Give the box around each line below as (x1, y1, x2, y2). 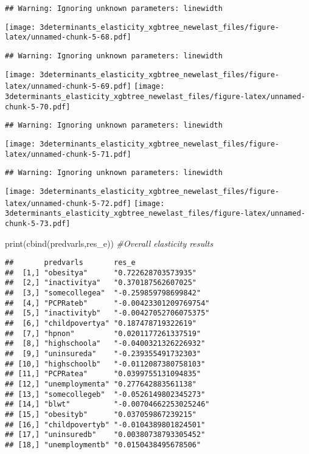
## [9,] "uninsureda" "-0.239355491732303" (5, 349, 201, 358)
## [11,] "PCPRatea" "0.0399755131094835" (5, 370, 201, 379)
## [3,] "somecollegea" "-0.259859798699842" (5, 289, 201, 298)
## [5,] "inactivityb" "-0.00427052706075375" (5, 309, 210, 318)
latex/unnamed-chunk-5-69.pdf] (5, 82, 131, 91)
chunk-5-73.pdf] (5, 219, 71, 228)
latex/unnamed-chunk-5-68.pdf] (5, 33, 131, 42)
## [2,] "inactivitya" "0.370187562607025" (5, 278, 196, 287)
